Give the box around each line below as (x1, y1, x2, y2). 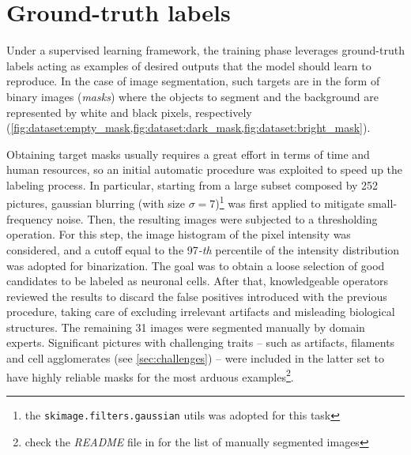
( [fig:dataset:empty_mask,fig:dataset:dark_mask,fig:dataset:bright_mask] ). (6, 119, 371, 136)
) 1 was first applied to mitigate (215, 193, 364, 212)
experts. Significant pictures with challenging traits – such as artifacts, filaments (6, 334, 395, 351)
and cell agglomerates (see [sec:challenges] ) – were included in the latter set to (6, 350, 384, 367)
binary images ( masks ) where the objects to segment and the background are (6, 88, 379, 104)
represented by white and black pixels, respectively (6, 103, 252, 120)
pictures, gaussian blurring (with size (6, 195, 186, 212)
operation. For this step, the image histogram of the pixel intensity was (6, 226, 351, 243)
